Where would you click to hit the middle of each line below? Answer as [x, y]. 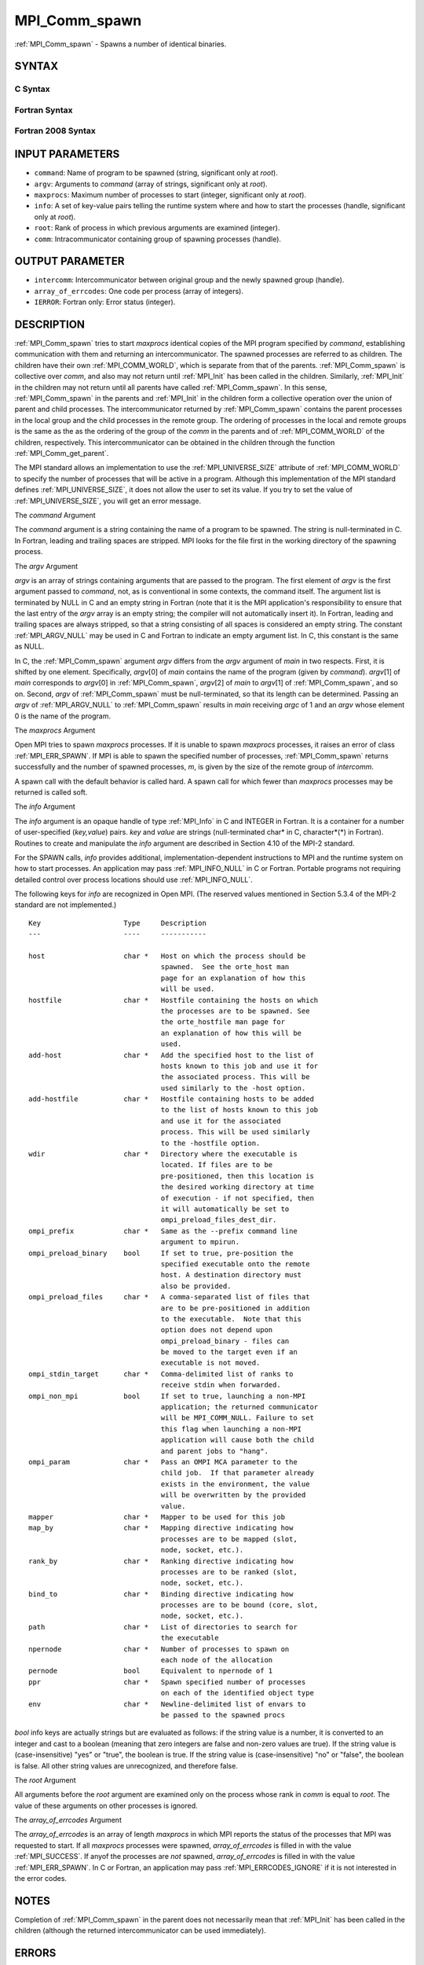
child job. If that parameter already [237, 1473]
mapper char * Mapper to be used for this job [157, 1517]
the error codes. [40, 1879]
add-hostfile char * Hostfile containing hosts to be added [171, 1099]
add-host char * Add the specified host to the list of [171, 1055]
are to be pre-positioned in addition [235, 1308]
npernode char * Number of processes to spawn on [159, 1649]
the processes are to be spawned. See [235, 1011]
